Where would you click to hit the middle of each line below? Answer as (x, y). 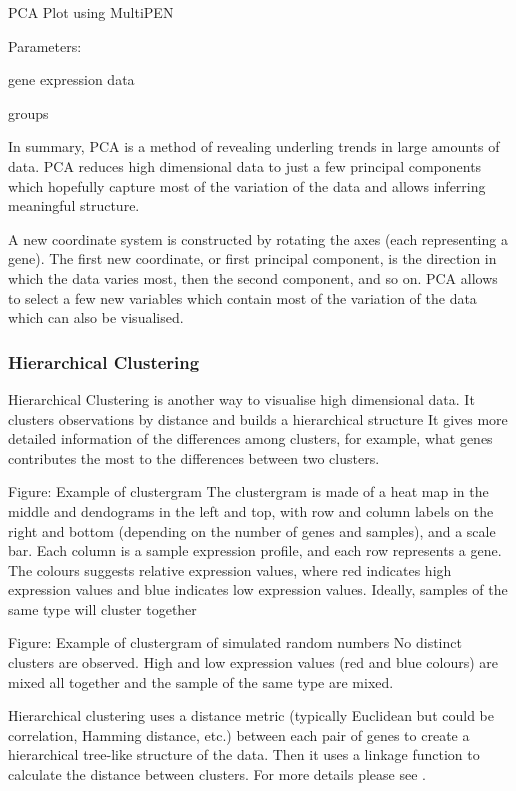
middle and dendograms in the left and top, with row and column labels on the (251, 510)
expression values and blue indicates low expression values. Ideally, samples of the (258, 589)
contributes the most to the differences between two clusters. (194, 457)
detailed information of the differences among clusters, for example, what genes (250, 438)
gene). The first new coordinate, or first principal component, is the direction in (252, 258)
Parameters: (45, 45)
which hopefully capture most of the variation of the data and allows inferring (247, 185)
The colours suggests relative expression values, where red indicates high (230, 569)
